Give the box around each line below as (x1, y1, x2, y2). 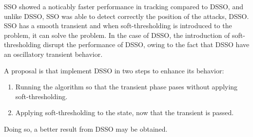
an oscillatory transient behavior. (4, 49, 103, 59)
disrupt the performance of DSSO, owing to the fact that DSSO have (43, 39, 250, 50)
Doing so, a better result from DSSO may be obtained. (4, 123, 168, 134)
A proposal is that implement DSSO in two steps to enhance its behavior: (4, 65, 224, 75)
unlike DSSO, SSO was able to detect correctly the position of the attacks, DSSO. (4, 11, 249, 21)
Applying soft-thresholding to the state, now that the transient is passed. (15, 107, 234, 118)
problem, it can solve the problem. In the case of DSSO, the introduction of (4, 30, 230, 40)
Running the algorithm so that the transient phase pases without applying (15, 82, 238, 92)
